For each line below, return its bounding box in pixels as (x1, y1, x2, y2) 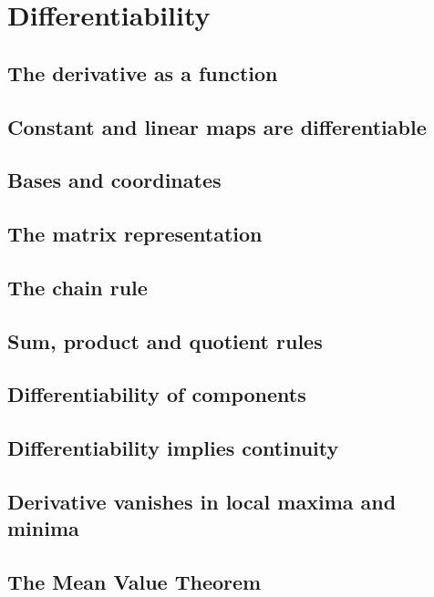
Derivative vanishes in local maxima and (7, 488, 397, 516)
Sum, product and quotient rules (7, 326, 323, 355)
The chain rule (7, 273, 148, 301)
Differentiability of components (7, 380, 306, 408)
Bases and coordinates (7, 166, 222, 194)
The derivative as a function (7, 58, 278, 87)
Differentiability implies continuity (7, 434, 339, 462)
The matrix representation (7, 220, 263, 248)
